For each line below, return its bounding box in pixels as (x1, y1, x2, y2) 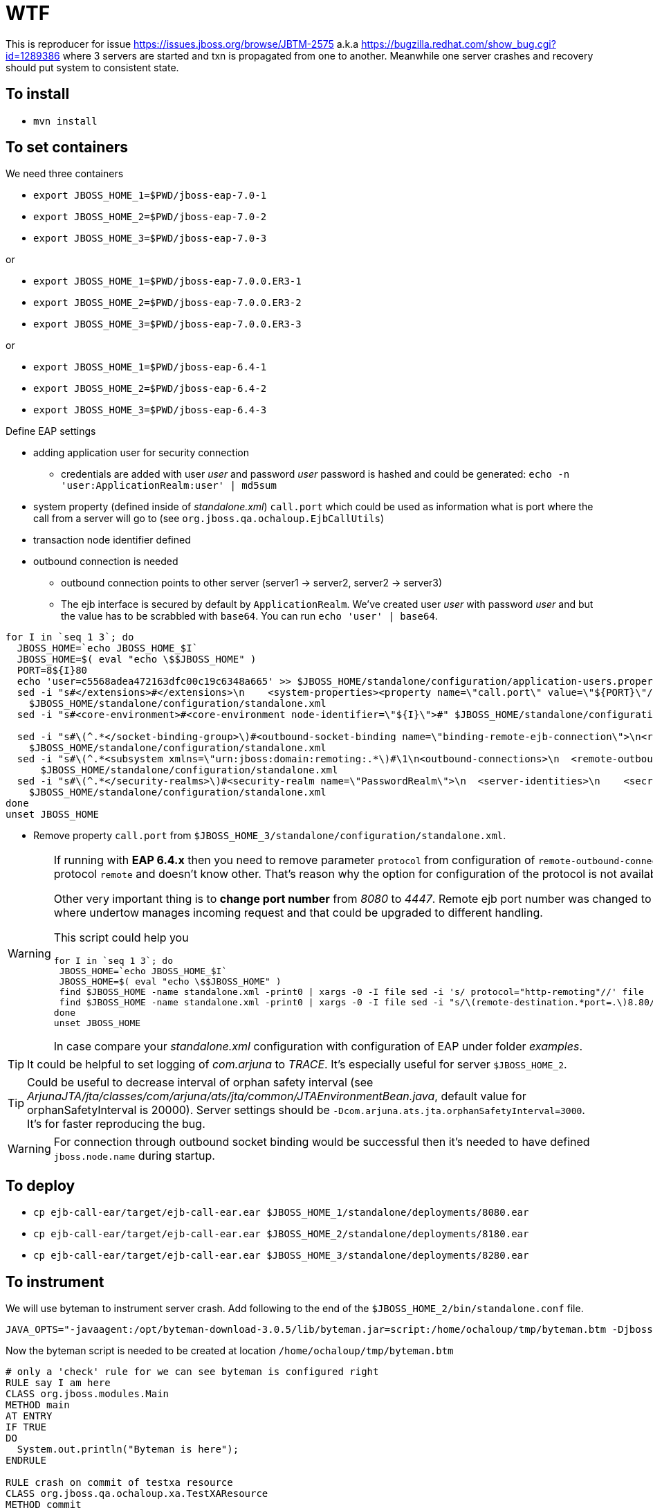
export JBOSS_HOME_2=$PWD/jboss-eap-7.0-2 (33, 211, 267, 223)
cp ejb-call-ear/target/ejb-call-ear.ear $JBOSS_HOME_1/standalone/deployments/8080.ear (33, 1207, 529, 1219)
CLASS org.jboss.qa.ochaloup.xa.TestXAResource (6, 1488, 268, 1500)
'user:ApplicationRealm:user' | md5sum (61, 480, 277, 492)
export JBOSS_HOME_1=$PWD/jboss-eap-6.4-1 (33, 361, 267, 373)
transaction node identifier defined (33, 534, 191, 546)
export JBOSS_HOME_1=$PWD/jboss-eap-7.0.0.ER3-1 (33, 276, 302, 287)
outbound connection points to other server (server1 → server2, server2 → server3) (61, 577, 443, 589)
